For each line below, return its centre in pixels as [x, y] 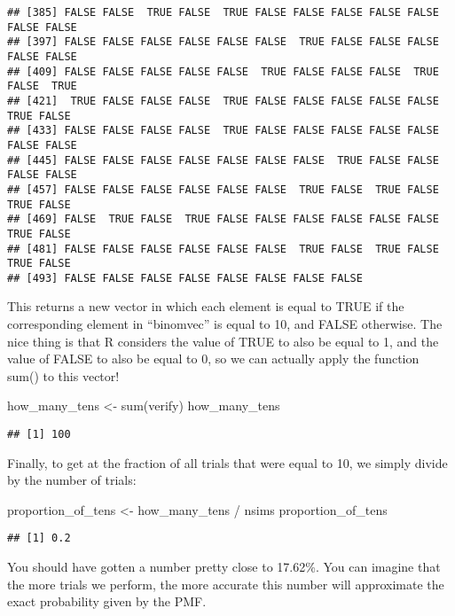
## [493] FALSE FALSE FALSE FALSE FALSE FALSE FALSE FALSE [185, 278]
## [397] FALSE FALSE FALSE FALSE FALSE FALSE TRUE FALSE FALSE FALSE [223, 42]
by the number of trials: [72, 480]
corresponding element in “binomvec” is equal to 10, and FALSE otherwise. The [225, 324]
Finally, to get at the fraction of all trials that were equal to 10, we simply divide [227, 462]
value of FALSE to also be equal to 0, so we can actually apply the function [213, 359]
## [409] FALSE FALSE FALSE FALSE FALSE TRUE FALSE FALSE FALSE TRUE [223, 71]
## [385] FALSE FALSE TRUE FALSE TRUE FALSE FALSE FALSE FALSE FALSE [223, 12]
